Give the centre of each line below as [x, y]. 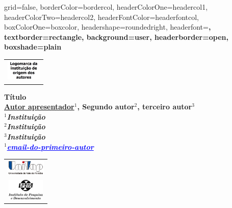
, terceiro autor [165, 107]
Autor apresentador [39, 107]
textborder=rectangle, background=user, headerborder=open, [116, 37]
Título [15, 96]
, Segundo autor [106, 107]
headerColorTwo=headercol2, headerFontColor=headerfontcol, [101, 17]
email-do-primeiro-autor [50, 146]
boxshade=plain [33, 47]
